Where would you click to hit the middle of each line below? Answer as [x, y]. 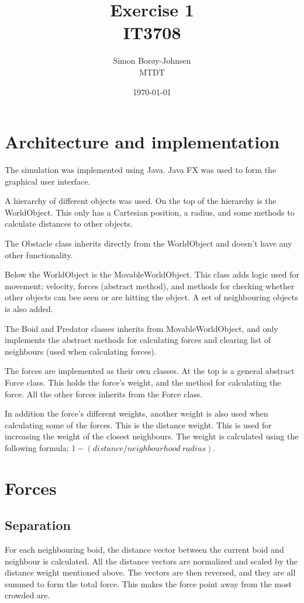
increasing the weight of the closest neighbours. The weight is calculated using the [152, 436]
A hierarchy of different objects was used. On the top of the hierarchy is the [141, 201]
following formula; [37, 447]
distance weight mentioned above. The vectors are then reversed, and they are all [150, 572]
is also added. [29, 308]
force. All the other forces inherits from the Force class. [104, 394]
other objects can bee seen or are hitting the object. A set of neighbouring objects [151, 297]
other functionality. [39, 254]
